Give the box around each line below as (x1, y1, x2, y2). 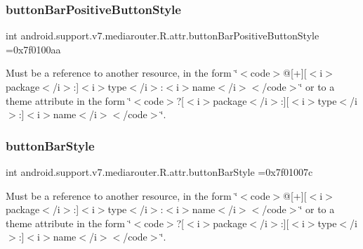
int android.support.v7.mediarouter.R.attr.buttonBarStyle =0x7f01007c (6, 165, 313, 179)
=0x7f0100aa (6, 41, 61, 56)
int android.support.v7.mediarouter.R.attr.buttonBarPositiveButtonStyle (6, 28, 319, 43)
